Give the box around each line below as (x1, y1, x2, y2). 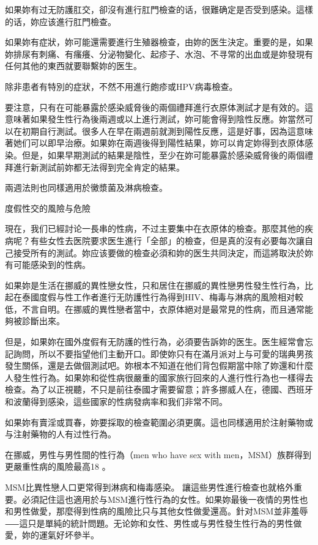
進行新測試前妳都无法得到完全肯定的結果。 (13, 160, 185, 173)
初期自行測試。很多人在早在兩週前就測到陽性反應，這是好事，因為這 (21, 124, 296, 137)
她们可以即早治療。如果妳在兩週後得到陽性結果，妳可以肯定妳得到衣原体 (13, 136, 305, 149)
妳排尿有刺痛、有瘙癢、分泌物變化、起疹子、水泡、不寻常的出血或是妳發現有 (5, 47, 313, 60)
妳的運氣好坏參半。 (21, 528, 99, 541)
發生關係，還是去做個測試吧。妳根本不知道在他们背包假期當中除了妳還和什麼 (5, 359, 313, 372)
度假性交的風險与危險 (5, 201, 91, 214)
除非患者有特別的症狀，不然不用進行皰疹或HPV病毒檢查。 (5, 80, 238, 92)
